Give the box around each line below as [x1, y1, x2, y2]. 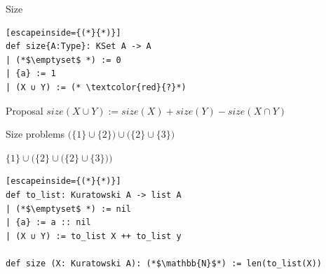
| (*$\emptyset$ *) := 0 [6, 55, 121, 65]
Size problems [6, 127, 65, 141]
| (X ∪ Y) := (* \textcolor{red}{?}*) [6, 82, 186, 92]
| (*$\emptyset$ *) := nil [6, 203, 131, 214]
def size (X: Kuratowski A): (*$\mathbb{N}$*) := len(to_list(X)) [6, 258, 322, 268]
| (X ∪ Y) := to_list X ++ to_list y [6, 231, 182, 241]
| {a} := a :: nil [6, 217, 91, 228]
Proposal [6, 103, 43, 117]
